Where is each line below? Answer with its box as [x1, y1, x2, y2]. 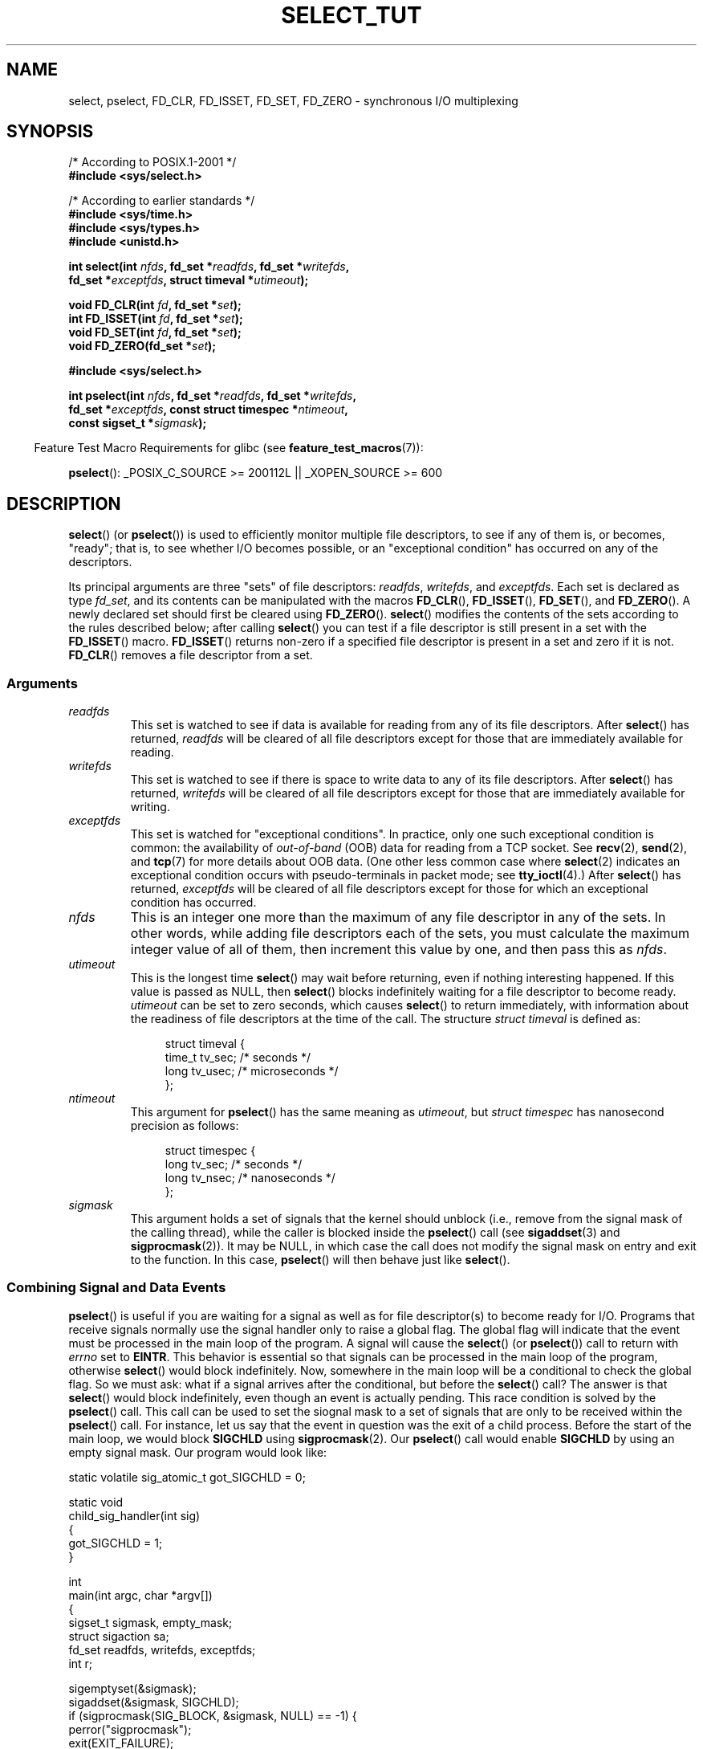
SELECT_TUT [281, 2, 422, 29]
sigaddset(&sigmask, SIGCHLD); [68, 1694, 239, 1709]
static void [68, 1494, 124, 1509]
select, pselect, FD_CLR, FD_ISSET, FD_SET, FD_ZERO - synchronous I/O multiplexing [68, 93, 518, 108]
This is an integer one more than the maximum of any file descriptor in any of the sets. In [130, 909, 666, 926]
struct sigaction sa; [68, 1629, 169, 1643]
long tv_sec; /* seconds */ [165, 1157, 303, 1172]
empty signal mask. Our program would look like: [68, 1445, 327, 1459]
